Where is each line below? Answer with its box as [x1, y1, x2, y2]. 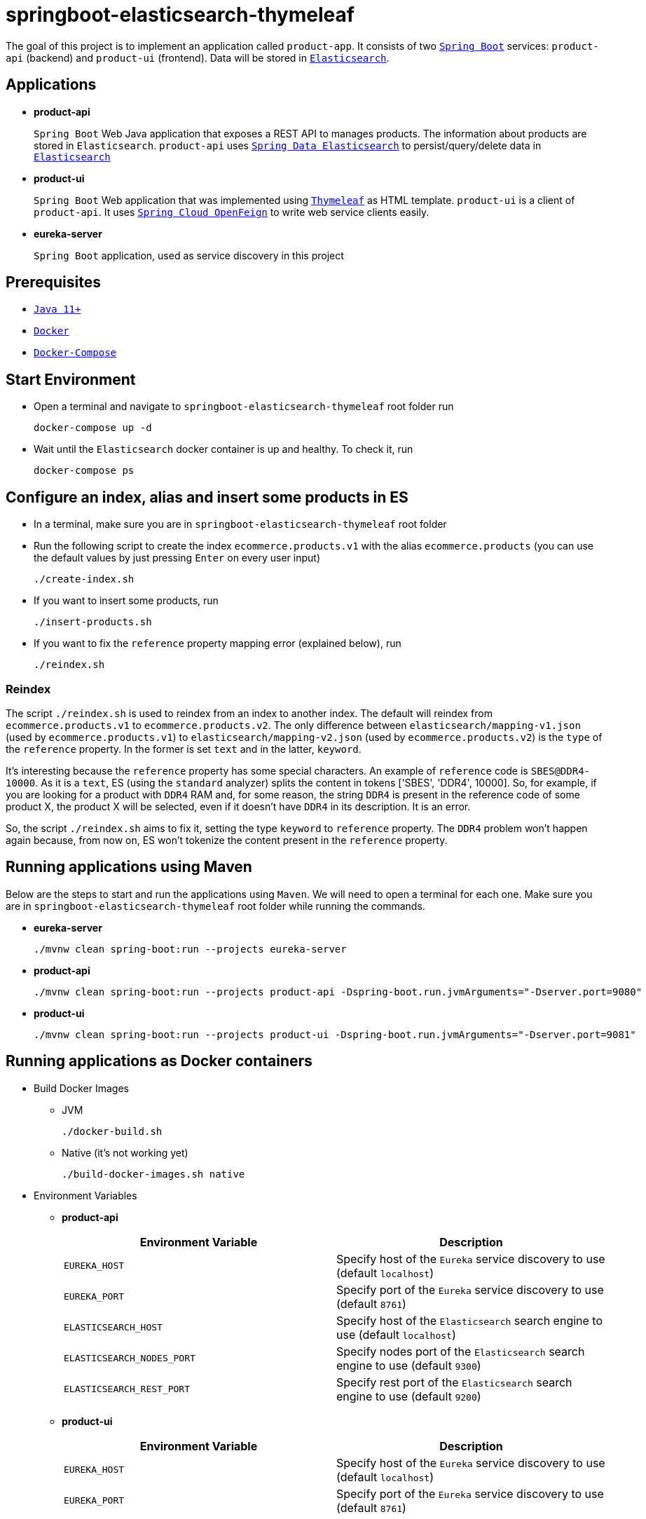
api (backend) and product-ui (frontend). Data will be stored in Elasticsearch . [6, 51, 390, 64]
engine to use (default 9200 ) [336, 1389, 481, 1403]
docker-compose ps [34, 465, 135, 477]
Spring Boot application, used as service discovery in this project [34, 249, 344, 261]
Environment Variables [34, 1189, 137, 1201]
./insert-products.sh [34, 616, 152, 628]
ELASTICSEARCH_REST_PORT [64, 1384, 191, 1395]
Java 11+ [34, 304, 81, 315]
